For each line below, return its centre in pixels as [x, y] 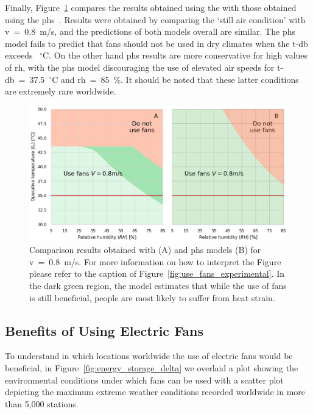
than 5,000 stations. [42, 403]
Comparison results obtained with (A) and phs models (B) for [145, 250]
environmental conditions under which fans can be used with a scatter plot [144, 380]
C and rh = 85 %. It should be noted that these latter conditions [175, 79]
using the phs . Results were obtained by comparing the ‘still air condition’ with [155, 19]
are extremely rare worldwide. [61, 91]
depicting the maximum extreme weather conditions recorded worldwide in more [155, 392]
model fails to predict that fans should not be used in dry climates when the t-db [156, 43]
